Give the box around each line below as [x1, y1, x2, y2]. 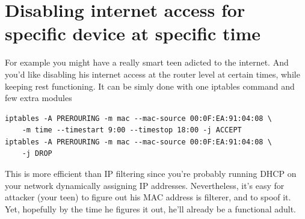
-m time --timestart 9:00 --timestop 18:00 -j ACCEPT [22, 126, 242, 135]
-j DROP [22, 149, 52, 158]
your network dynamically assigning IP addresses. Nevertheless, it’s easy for [5, 179, 285, 191]
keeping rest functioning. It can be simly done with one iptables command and [5, 79, 295, 92]
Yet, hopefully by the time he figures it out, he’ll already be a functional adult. [5, 202, 296, 215]
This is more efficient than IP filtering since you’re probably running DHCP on [5, 167, 297, 180]
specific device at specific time [5, 21, 261, 46]
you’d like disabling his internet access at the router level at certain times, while [5, 67, 300, 80]
